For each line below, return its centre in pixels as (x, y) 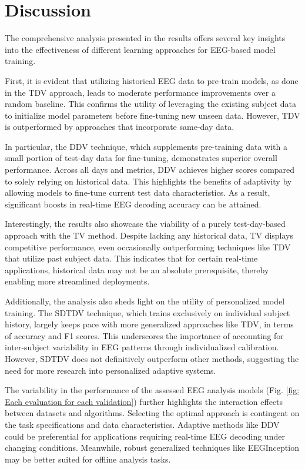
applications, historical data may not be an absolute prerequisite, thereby (137, 269)
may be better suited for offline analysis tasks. (88, 459)
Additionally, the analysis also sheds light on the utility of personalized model (145, 301)
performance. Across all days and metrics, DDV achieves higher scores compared (150, 170)
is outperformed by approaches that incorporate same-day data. (120, 127)
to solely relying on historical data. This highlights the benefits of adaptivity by (148, 181)
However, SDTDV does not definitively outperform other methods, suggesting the (152, 358)
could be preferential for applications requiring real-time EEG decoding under (145, 436)
